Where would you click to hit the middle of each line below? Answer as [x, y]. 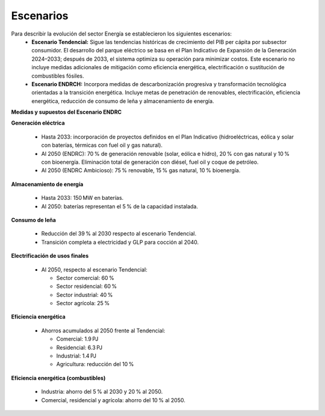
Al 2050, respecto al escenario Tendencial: [94, 269]
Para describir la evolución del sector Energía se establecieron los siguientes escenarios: [121, 34]
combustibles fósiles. [58, 76]
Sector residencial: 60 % [87, 287]
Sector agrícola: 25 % [83, 303]
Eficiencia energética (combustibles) [58, 378]
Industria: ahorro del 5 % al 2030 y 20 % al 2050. [102, 392]
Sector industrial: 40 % [85, 294]
